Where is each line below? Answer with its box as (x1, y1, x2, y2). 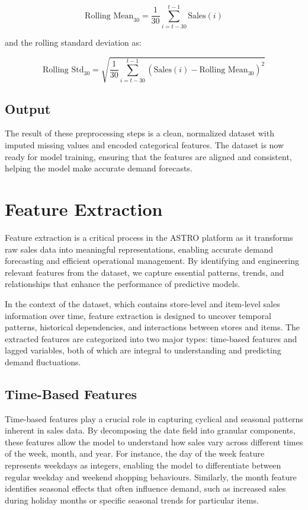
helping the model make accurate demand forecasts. (5, 162, 192, 174)
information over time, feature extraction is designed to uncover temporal (5, 309, 271, 321)
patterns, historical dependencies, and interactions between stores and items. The (5, 321, 300, 333)
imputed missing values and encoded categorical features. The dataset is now (5, 139, 284, 151)
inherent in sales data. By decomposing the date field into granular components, (5, 424, 296, 436)
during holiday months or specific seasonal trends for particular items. (5, 493, 259, 506)
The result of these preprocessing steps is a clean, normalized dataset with (5, 127, 274, 139)
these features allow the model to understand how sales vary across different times (5, 435, 303, 448)
